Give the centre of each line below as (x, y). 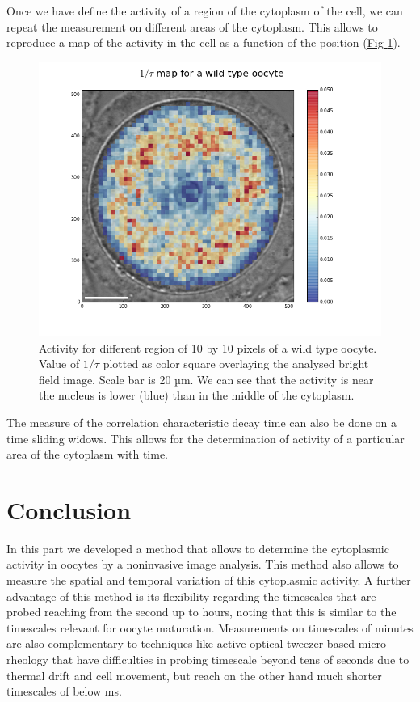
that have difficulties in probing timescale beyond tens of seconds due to (231, 659)
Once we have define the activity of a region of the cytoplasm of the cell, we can (205, 11)
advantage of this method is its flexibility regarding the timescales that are (191, 596)
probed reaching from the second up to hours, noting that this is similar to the (202, 612)
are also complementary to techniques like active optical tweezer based (181, 643)
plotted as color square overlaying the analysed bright (236, 364)
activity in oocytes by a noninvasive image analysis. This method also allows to (203, 564)
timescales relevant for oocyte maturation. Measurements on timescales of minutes (210, 627)
